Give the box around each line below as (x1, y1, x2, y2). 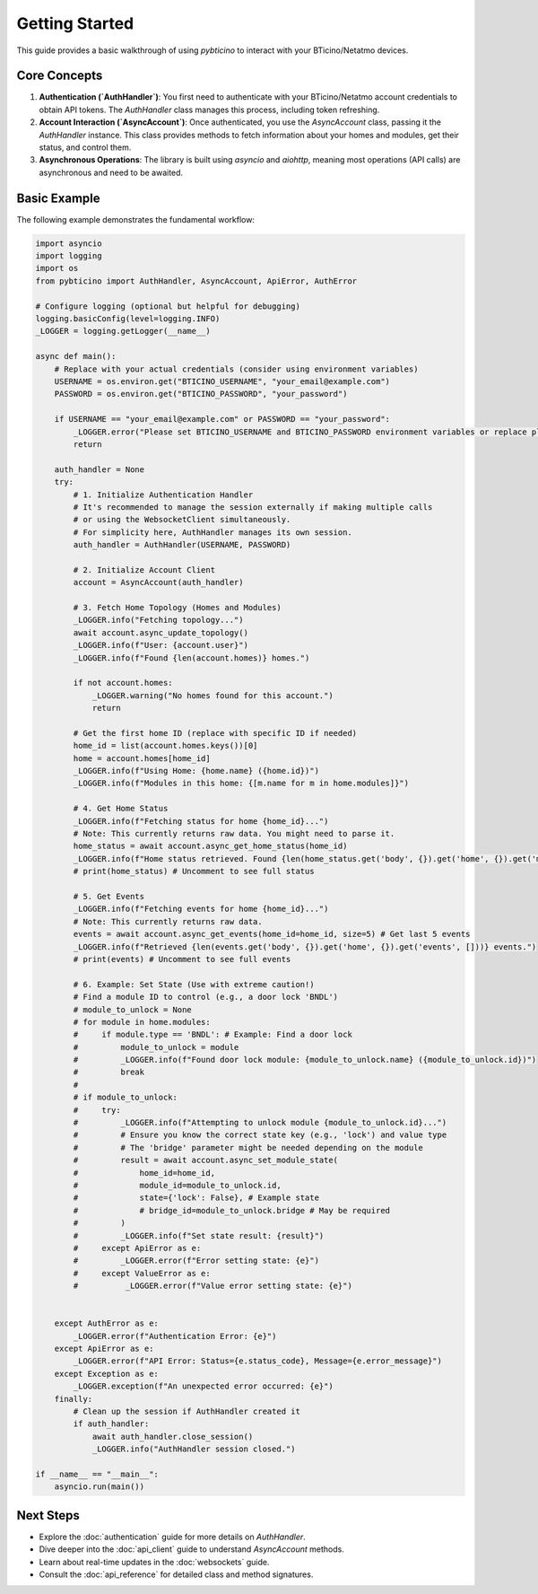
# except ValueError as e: (73, 1268, 211, 1278)
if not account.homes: (73, 678, 174, 688)
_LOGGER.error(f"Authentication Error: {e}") (73, 1331, 277, 1341)
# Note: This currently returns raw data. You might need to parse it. (73, 828, 395, 839)
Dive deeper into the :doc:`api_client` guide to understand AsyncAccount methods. (39, 1544, 344, 1555)
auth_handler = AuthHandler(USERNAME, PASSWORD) (73, 539, 291, 550)
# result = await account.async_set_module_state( (73, 1155, 339, 1166)
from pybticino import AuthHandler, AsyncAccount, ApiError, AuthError (35, 276, 358, 286)
